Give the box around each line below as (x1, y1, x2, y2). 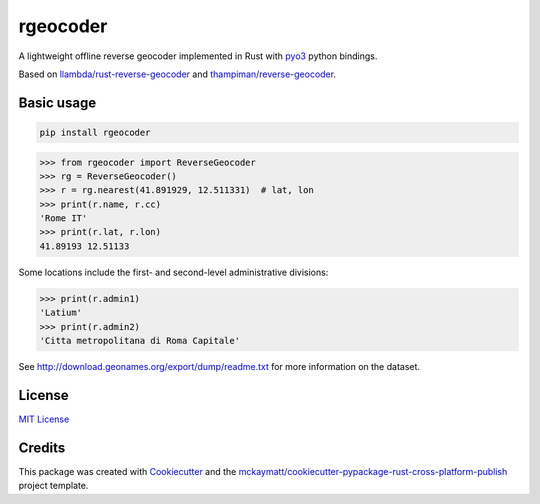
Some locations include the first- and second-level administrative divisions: (18, 266, 329, 278)
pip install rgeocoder (39, 126, 151, 138)
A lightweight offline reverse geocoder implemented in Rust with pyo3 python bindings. (18, 50, 378, 62)
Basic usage (18, 94, 97, 111)
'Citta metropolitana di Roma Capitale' (39, 335, 240, 346)
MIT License (18, 413, 70, 425)
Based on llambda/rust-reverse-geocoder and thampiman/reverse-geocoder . (18, 68, 337, 80)
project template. (18, 480, 89, 492)
